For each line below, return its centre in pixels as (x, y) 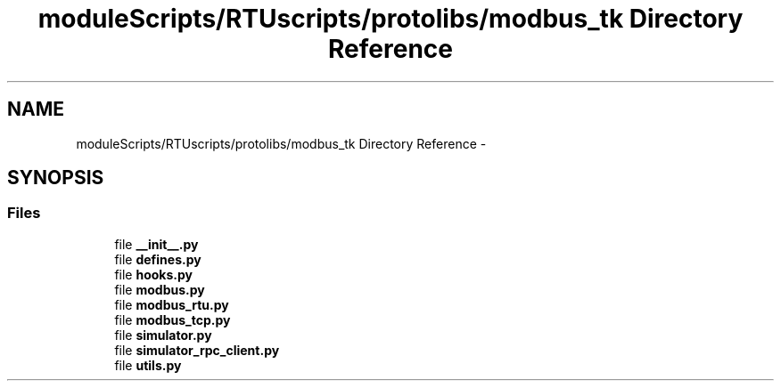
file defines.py (158, 259)
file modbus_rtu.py (172, 304)
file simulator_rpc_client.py (197, 350)
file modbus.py (160, 289)
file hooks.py (153, 274)
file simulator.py (163, 335)
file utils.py (148, 365)
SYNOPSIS (56, 178)
